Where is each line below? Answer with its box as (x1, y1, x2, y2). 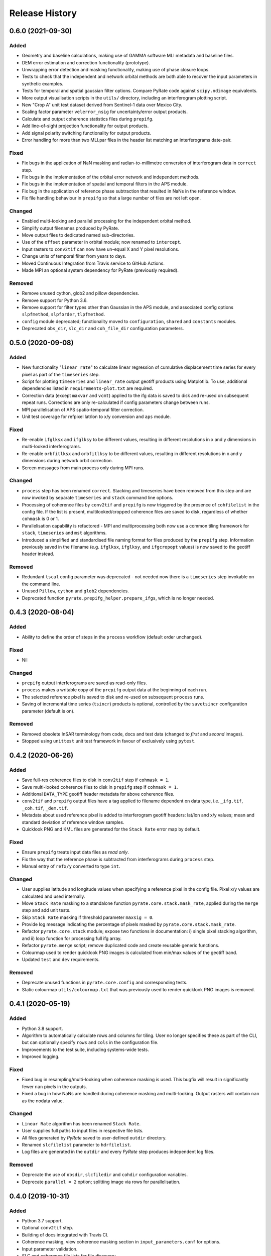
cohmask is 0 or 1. (22, 515, 59, 522)
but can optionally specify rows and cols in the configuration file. (22, 1039, 159, 1045)
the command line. (22, 581, 60, 587)
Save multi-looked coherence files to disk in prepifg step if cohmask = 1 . (22, 784, 178, 790)
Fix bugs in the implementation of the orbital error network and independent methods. (22, 174, 200, 180)
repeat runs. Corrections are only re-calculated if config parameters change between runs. (22, 399, 210, 405)
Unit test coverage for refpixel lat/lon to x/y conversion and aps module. (22, 413, 171, 420)
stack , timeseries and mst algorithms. (22, 530, 107, 536)
